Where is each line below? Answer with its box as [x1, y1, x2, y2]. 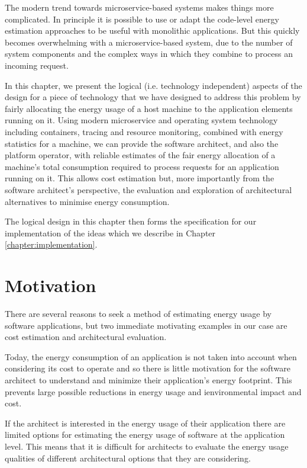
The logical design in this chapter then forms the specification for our [5, 215, 257, 227]
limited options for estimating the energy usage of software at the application [5, 428, 285, 441]
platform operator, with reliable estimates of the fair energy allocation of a [5, 149, 276, 161]
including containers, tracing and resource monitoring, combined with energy [5, 125, 283, 137]
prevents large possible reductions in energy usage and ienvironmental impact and [5, 385, 302, 398]
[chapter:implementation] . [5, 238, 98, 251]
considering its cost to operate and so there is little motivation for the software [5, 362, 290, 374]
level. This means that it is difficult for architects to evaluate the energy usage [5, 440, 289, 452]
